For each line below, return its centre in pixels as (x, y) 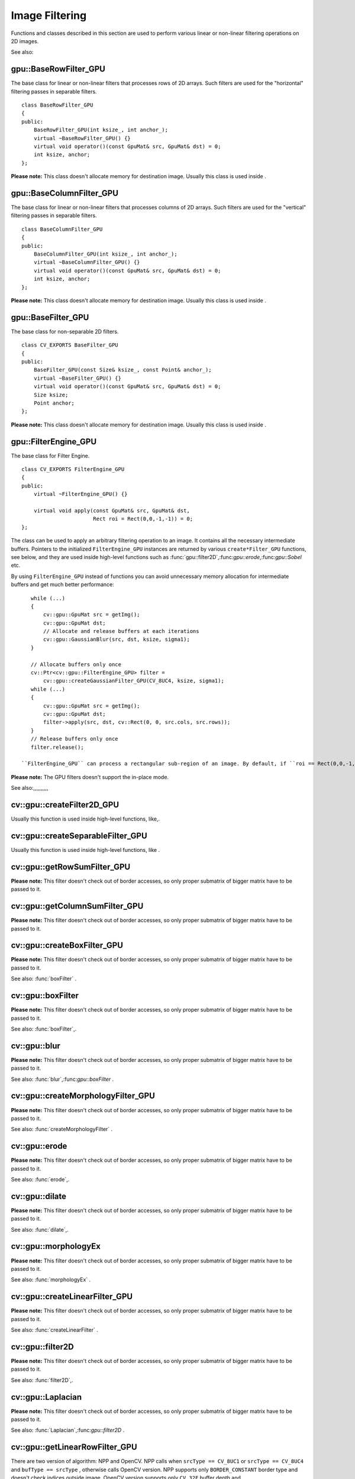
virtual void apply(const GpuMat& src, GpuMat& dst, (112, 511)
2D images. (25, 41)
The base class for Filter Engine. (50, 456)
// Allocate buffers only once (76, 664)
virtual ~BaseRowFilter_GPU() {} (82, 138)
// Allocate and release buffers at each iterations (121, 631)
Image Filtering (49, 15)
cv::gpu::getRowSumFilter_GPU (71, 867)
